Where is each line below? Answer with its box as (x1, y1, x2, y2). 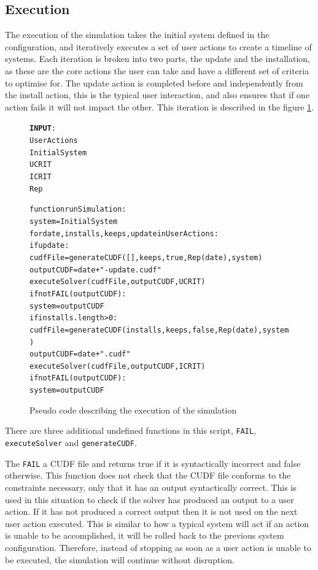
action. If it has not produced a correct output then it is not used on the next (5, 505, 298, 518)
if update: (29, 241, 69, 250)
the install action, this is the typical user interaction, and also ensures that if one (5, 88, 310, 101)
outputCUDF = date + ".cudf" (29, 350, 131, 359)
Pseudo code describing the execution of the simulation (29, 403, 237, 416)
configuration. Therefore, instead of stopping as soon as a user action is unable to (5, 541, 311, 553)
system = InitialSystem (29, 217, 118, 226)
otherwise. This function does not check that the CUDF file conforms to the (5, 469, 291, 482)
